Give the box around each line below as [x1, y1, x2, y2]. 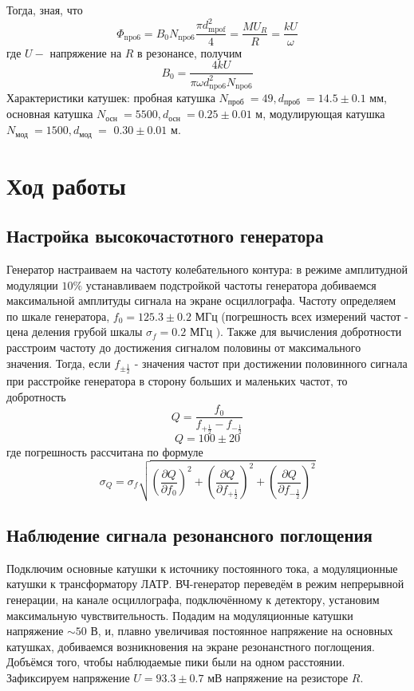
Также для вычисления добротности [227, 323, 402, 340]
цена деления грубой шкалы [6, 323, 143, 340]
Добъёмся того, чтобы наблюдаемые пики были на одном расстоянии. [6, 653, 345, 670]
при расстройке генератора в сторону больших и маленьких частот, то [6, 373, 348, 389]
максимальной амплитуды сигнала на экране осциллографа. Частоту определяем [6, 292, 396, 309]
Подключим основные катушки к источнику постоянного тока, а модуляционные [6, 559, 398, 576]
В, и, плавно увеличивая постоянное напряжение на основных [90, 622, 393, 639]
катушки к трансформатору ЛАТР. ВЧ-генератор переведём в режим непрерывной [6, 575, 404, 592]
